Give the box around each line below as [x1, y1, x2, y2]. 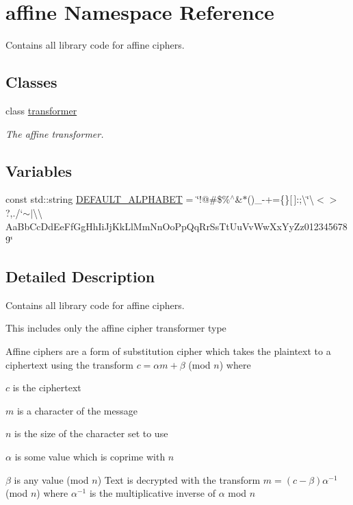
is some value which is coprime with [14, 449, 166, 464]
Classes [5, 71, 57, 93]
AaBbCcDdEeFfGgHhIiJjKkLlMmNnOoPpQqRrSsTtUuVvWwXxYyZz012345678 [5, 219, 348, 233]
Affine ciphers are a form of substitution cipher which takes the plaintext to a [5, 344, 331, 358]
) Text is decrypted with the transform [97, 472, 261, 486]
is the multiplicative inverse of [89, 486, 216, 500]
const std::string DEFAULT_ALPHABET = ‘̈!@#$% [5, 192, 231, 206]
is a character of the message [16, 403, 138, 417]
